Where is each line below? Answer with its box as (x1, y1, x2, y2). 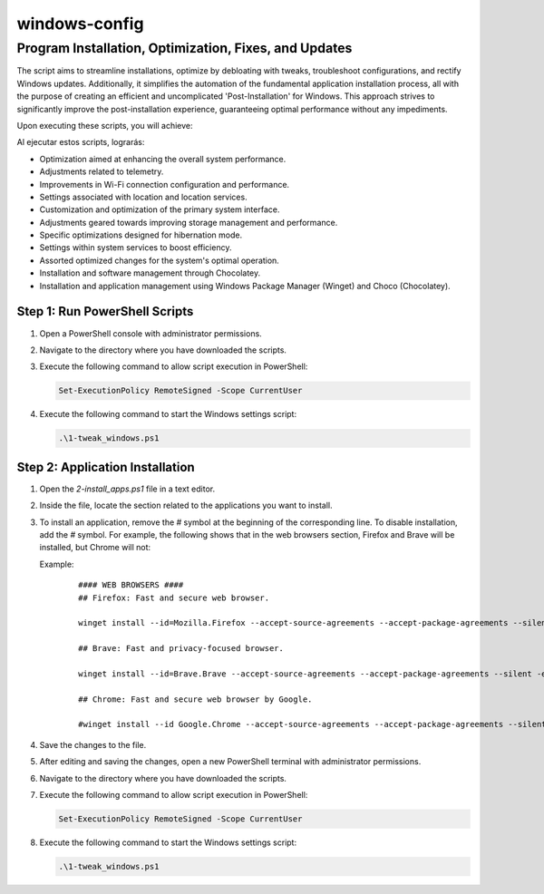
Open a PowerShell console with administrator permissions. (39, 327, 262, 339)
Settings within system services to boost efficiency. (39, 242, 232, 253)
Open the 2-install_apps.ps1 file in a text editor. (39, 483, 216, 494)
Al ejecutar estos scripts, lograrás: (16, 137, 145, 148)
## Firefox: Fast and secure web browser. (78, 592, 270, 603)
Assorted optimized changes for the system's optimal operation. (39, 255, 280, 266)
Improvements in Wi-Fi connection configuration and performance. (39, 179, 290, 189)
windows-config (16, 14, 144, 34)
